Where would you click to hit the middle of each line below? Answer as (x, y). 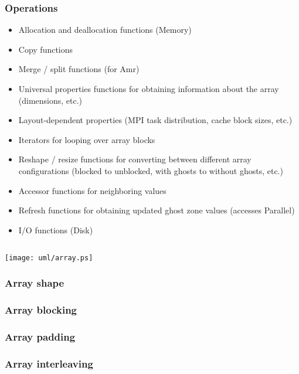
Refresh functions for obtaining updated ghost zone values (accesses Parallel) (157, 210)
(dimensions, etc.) (50, 100)
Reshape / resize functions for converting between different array (135, 159)
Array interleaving (49, 363)
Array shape (35, 283)
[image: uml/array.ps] (49, 258)
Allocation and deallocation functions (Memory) (105, 30)
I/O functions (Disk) (56, 229)
